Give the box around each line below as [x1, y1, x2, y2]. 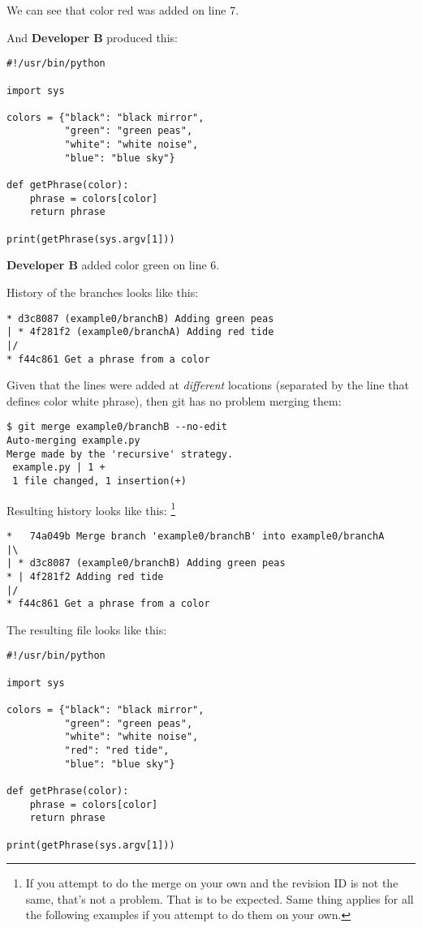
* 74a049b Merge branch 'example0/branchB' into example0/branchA [6, 530, 385, 542]
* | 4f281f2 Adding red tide [6, 570, 164, 582]
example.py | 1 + [12, 462, 105, 474]
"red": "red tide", [64, 745, 170, 757]
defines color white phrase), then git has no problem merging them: [6, 392, 342, 409]
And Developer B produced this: [6, 28, 178, 45]
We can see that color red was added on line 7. [6, 2, 239, 18]
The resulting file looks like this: [6, 621, 167, 638]
